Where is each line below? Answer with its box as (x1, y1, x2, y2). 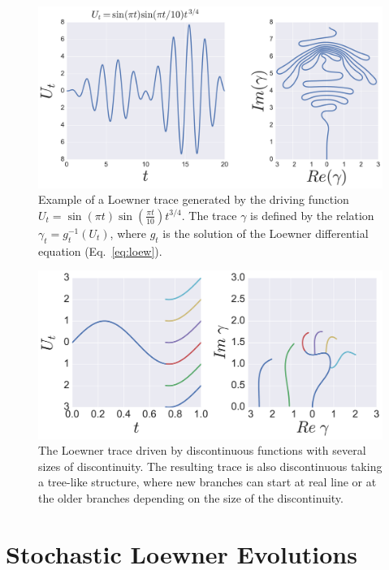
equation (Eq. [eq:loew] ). (38, 242, 162, 259)
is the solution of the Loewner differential (162, 224, 369, 241)
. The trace (181, 206, 237, 223)
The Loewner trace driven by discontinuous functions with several (38, 442, 366, 459)
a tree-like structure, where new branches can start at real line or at (38, 473, 377, 490)
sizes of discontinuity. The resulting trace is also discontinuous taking (38, 457, 383, 474)
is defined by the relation (250, 206, 374, 223)
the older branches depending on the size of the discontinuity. (38, 489, 344, 506)
